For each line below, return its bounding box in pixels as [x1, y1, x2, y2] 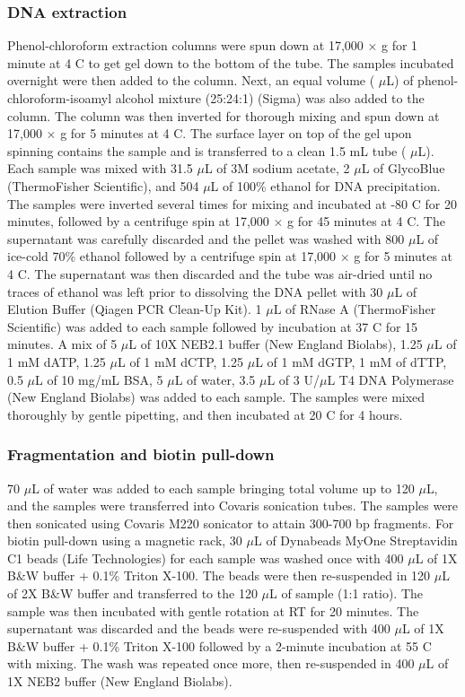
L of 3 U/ [267, 370, 320, 388]
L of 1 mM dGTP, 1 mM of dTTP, [255, 352, 447, 370]
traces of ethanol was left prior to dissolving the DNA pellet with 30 [7, 282, 383, 301]
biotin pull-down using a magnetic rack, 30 [7, 531, 242, 550]
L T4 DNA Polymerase [327, 370, 454, 388]
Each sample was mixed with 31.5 [7, 159, 193, 178]
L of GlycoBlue [361, 159, 445, 178]
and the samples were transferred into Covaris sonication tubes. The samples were [7, 496, 459, 515]
